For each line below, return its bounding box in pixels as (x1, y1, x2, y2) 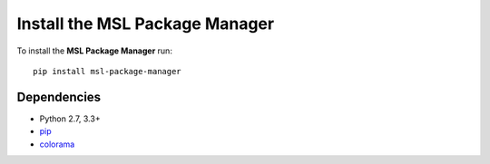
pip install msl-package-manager (33, 66, 181, 76)
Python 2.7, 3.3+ (39, 113, 101, 124)
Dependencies (16, 89, 102, 104)
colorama (39, 139, 75, 150)
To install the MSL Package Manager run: (16, 45, 172, 56)
